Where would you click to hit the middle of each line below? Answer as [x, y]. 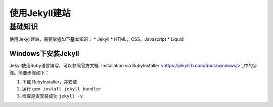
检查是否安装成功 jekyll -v [52, 96]
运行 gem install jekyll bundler [62, 89]
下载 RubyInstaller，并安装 [50, 82]
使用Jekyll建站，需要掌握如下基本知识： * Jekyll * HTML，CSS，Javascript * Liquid [97, 39]
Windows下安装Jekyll [44, 54]
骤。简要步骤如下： [29, 72]
